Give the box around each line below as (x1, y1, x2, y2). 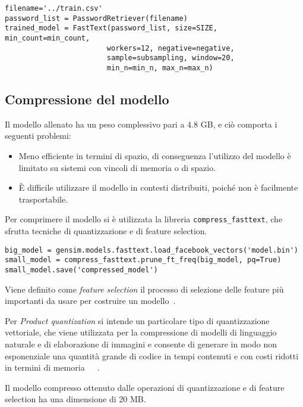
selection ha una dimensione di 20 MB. (5, 393, 146, 405)
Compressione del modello (5, 89, 169, 108)
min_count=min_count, (5, 33, 90, 42)
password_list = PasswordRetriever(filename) (5, 14, 188, 23)
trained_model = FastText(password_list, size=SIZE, (5, 24, 217, 33)
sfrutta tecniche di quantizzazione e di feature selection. (5, 225, 207, 237)
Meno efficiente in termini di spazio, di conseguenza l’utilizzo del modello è (18, 149, 291, 161)
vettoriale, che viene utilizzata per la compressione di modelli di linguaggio (5, 326, 277, 338)
